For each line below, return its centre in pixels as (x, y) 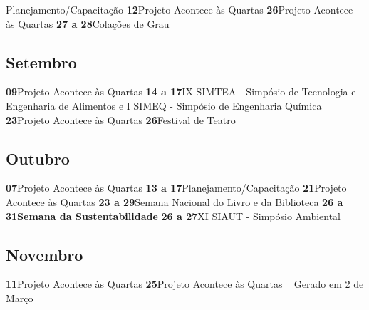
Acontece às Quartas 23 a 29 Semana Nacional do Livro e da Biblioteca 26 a (175, 201)
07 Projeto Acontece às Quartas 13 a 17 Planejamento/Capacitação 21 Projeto (176, 188)
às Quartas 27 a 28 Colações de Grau (88, 23)
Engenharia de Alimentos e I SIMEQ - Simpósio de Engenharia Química (164, 105)
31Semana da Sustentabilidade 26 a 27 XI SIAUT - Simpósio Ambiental (173, 216)
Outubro (38, 158)
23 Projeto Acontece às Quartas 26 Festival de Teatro (121, 119)
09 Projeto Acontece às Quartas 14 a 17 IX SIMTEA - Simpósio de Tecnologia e (181, 92)
